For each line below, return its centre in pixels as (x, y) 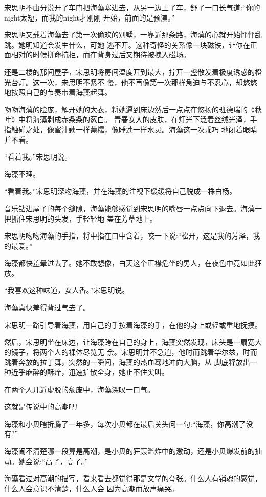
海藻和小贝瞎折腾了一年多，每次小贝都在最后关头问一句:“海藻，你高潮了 (125, 423)
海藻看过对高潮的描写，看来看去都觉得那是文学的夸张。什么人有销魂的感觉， (133, 478)
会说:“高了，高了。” (57, 461)
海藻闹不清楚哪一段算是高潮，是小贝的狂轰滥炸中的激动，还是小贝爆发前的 (129, 451)
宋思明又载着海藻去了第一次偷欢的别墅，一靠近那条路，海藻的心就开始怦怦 (129, 35)
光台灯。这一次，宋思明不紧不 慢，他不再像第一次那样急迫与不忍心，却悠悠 (131, 82)
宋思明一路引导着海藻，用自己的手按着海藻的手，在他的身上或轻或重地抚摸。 (133, 324)
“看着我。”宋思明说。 (38, 157)
